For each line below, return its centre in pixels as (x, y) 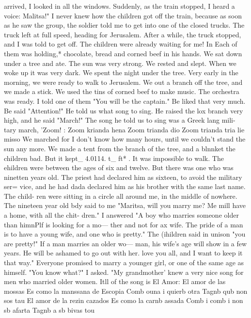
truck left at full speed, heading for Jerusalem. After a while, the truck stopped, (123, 34)
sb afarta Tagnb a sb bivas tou (49, 310)
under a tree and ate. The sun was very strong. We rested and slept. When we (120, 63)
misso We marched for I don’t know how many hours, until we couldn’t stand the (125, 139)
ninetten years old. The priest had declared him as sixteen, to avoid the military (123, 177)
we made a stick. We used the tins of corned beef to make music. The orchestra (122, 91)
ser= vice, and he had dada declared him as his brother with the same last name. (125, 186)
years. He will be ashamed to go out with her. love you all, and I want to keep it (123, 253)
